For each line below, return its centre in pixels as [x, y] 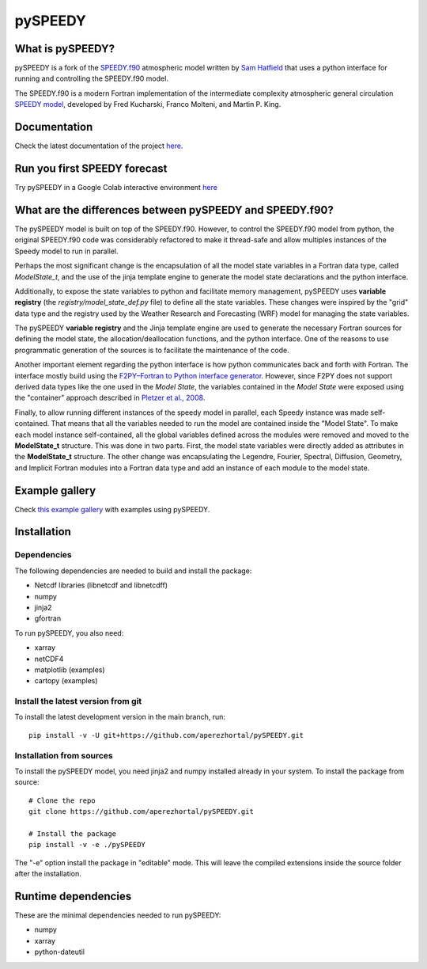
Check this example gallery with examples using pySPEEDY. [112, 509]
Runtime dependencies [73, 896]
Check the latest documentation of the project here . [99, 146]
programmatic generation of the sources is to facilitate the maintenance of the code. [152, 350]
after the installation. [48, 874]
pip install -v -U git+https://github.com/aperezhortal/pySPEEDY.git [166, 735]
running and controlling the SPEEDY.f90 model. [92, 78]
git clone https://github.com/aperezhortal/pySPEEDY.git [142, 812]
